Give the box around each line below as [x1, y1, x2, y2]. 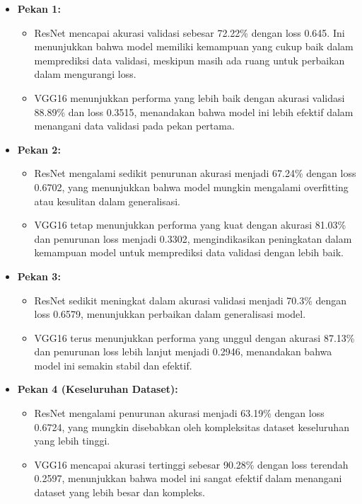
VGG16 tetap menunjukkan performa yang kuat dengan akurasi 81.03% [34, 217, 346, 232]
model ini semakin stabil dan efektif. [34, 357, 192, 372]
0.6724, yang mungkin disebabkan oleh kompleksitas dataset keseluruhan [34, 419, 349, 434]
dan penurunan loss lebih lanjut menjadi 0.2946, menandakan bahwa [34, 344, 332, 359]
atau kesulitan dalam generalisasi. [34, 193, 180, 208]
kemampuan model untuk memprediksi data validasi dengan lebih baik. [34, 245, 344, 260]
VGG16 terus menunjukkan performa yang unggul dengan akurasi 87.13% [34, 330, 355, 345]
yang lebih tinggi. [34, 433, 110, 448]
